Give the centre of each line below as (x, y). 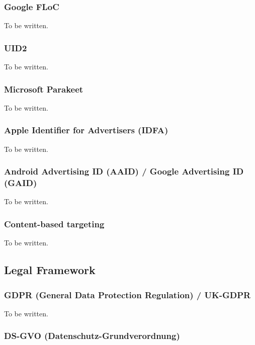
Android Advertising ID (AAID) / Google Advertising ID (124, 171)
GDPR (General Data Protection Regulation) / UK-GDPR (127, 294)
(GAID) (21, 183)
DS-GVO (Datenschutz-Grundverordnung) (92, 336)
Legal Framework (50, 270)
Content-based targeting (54, 224)
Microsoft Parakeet (44, 89)
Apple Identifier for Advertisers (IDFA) (86, 130)
